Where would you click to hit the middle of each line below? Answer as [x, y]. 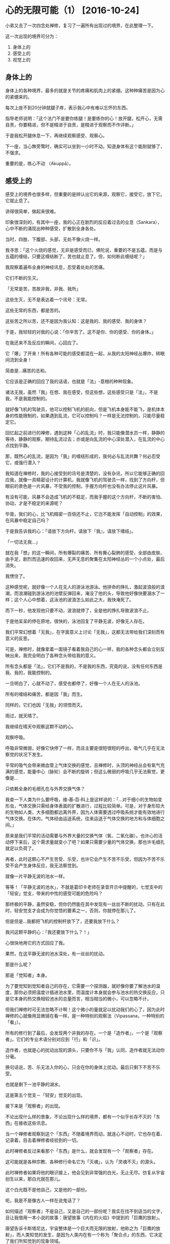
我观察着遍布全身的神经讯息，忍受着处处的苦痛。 [56, 267]
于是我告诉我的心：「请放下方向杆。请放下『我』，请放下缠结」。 [71, 531]
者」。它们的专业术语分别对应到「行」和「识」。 [54, 1039]
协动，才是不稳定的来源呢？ [34, 503]
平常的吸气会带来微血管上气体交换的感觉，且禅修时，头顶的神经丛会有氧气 [83, 765]
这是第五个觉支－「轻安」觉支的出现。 [45, 1095]
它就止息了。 [18, 200]
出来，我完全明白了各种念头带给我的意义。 [54, 655]
